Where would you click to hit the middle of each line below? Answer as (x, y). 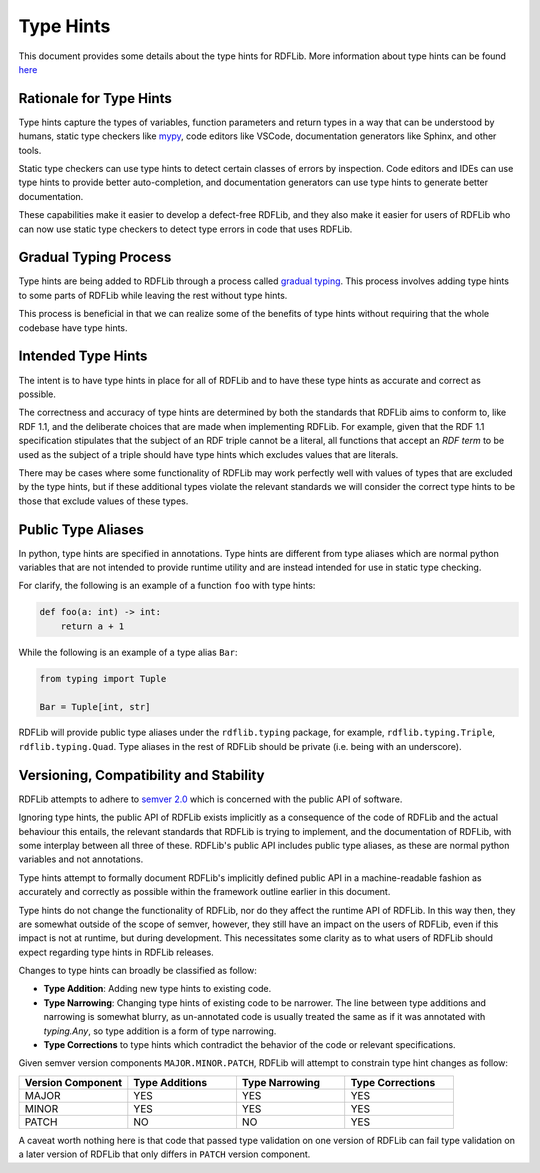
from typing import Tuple (103, 678)
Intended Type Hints (83, 356)
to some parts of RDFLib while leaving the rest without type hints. (153, 295)
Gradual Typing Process (95, 257)
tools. (30, 150)
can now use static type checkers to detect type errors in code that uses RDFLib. (185, 229)
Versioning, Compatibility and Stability (141, 775)
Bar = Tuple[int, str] (95, 706)
